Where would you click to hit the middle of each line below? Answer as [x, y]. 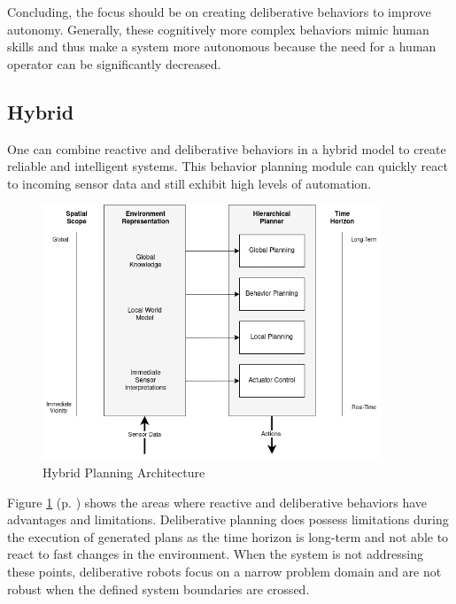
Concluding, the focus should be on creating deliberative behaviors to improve [219, 12]
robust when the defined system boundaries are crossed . [158, 589]
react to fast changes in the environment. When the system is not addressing [216, 554]
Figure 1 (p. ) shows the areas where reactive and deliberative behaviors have [217, 502]
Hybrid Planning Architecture [124, 472]
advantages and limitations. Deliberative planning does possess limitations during [228, 519]
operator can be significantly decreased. [114, 63]
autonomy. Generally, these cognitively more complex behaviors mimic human [218, 29]
